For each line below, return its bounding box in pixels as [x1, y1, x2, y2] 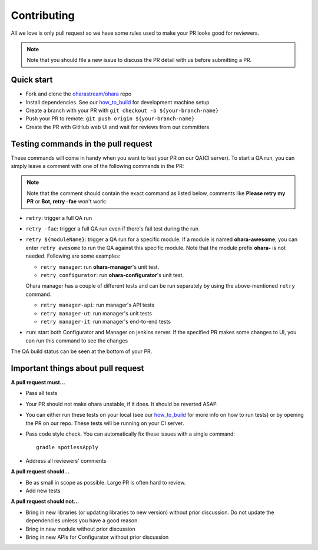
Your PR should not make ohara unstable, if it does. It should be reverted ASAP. [25, 400, 218, 407]
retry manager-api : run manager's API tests [40, 301, 154, 309]
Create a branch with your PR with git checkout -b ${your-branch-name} [25, 107, 219, 114]
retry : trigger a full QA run [25, 214, 92, 221]
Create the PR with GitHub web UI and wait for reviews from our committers [25, 123, 210, 130]
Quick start [11, 75, 53, 85]
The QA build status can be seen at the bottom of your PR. [11, 348, 153, 355]
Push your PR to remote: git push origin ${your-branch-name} [25, 115, 195, 122]
